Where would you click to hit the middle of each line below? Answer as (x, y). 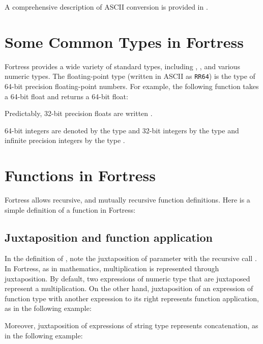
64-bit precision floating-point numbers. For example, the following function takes (132, 86)
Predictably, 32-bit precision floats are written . (79, 113)
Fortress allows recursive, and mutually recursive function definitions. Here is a (127, 200)
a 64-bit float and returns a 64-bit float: (66, 96)
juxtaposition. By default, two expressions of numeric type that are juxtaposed (127, 278)
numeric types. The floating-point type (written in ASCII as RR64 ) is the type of (130, 76)
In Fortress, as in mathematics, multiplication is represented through (112, 268)
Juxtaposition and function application (109, 237)
